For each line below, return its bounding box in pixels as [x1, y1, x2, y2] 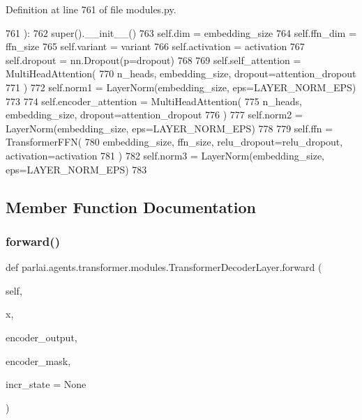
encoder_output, [6, 329, 77, 344]
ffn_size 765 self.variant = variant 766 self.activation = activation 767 [6, 39, 305, 54]
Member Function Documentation [6, 196, 257, 217]
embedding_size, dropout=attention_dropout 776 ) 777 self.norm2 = [6, 107, 303, 122]
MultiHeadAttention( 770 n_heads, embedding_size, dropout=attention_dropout [6, 66, 356, 81]
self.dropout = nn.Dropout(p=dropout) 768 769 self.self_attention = [6, 52, 301, 67]
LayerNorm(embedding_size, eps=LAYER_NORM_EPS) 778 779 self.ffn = [6, 120, 333, 135]
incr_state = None [6, 377, 86, 391]
